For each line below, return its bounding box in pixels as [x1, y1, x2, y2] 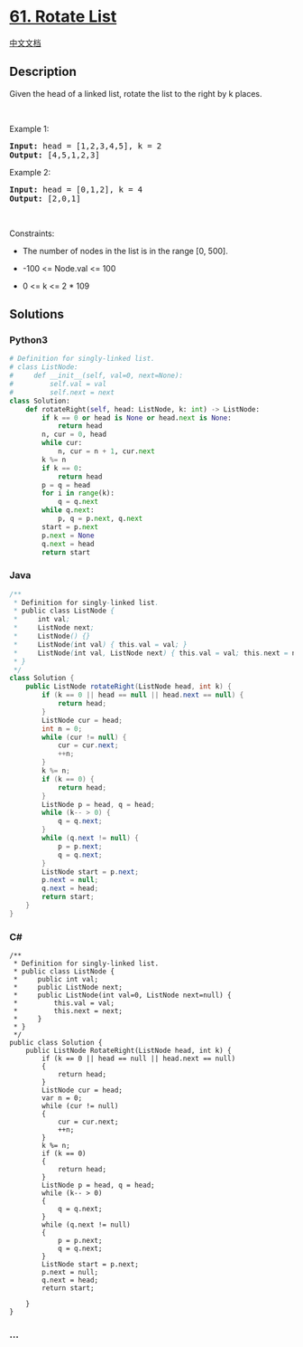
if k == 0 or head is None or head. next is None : [41, 413, 232, 422]
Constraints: [9, 228, 55, 239]
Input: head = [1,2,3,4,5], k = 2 [9, 140, 162, 151]
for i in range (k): [41, 489, 115, 498]
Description [9, 64, 77, 80]
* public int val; [13, 975, 99, 984]
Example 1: [9, 123, 50, 134]
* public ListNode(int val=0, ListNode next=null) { [13, 991, 232, 1001]
